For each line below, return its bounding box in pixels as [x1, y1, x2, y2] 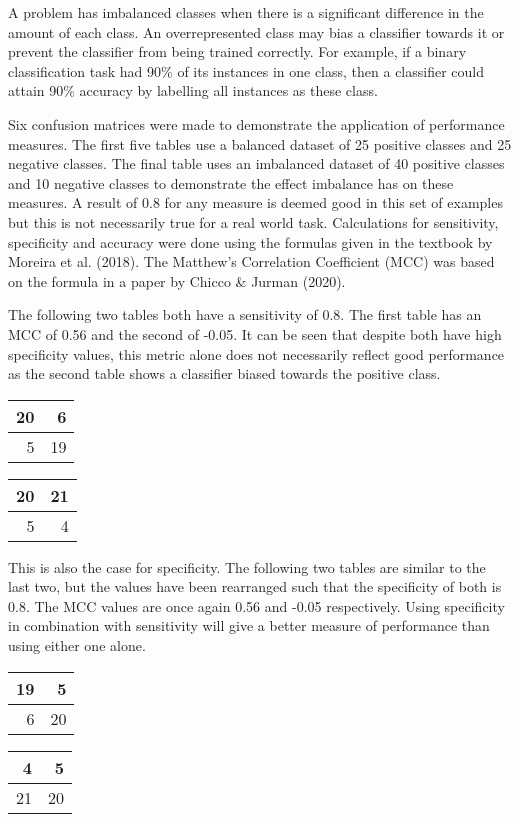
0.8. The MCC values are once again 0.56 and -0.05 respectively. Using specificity [8, 595, 505, 616]
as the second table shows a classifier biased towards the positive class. [8, 363, 441, 384]
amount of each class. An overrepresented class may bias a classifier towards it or [8, 21, 505, 42]
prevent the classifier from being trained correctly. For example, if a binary [8, 41, 467, 62]
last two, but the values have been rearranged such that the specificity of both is [8, 576, 502, 597]
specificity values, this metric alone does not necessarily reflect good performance [8, 343, 505, 364]
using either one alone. [8, 635, 146, 656]
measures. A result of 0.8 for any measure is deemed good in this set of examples [8, 192, 503, 213]
